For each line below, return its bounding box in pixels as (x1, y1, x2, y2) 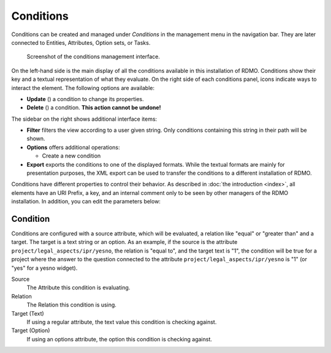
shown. (26, 135, 45, 142)
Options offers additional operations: (26, 143, 120, 151)
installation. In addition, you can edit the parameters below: (11, 198, 161, 205)
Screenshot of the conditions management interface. (26, 53, 161, 61)
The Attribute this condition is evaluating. (26, 284, 131, 291)
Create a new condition (42, 152, 101, 159)
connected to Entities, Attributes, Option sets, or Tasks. (11, 39, 151, 46)
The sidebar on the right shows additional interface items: (11, 115, 158, 123)
